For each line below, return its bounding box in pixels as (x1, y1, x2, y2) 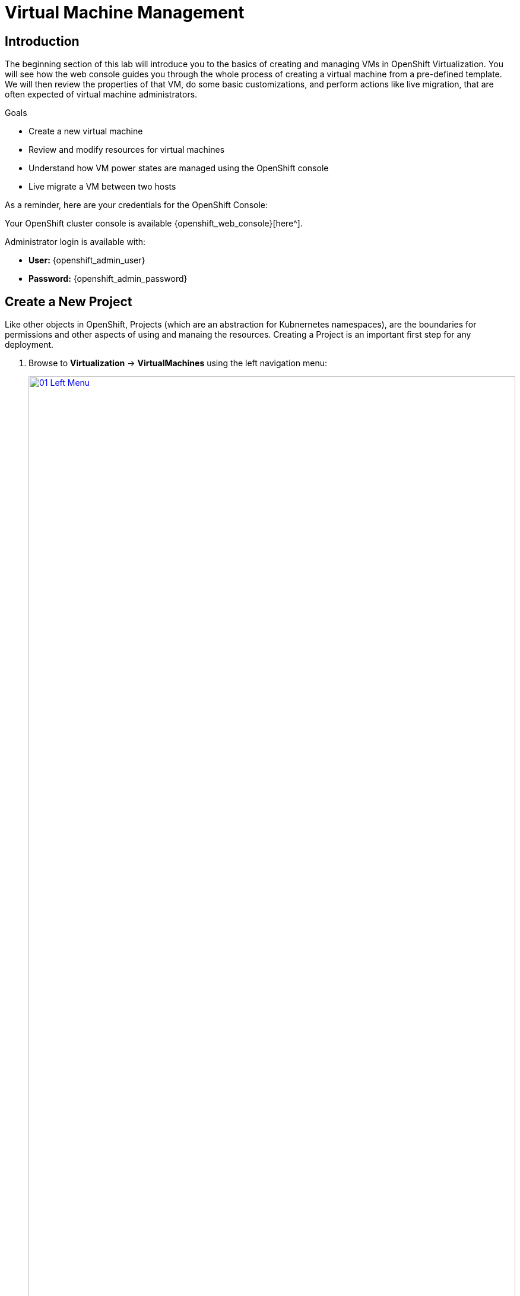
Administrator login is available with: (5, 237, 146, 247)
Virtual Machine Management (5, 2, 245, 23)
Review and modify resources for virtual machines (28, 144, 225, 155)
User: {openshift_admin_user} (28, 255, 145, 266)
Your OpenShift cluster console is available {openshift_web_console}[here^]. (5, 218, 303, 229)
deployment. (5, 339, 53, 350)
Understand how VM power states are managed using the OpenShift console (28, 163, 329, 174)
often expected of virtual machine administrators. (5, 89, 198, 100)
